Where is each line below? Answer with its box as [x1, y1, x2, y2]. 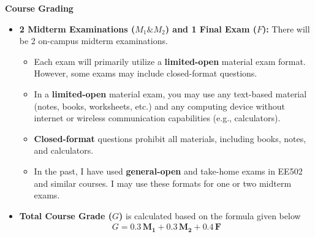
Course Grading [5, 2, 74, 14]
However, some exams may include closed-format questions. [34, 67, 257, 80]
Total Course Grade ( [19, 209, 113, 222]
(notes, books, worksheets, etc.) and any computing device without [34, 99, 286, 112]
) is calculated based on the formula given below [119, 209, 301, 222]
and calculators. [34, 144, 94, 157]
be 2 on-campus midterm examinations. [19, 34, 168, 47]
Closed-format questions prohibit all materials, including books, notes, [34, 132, 306, 145]
